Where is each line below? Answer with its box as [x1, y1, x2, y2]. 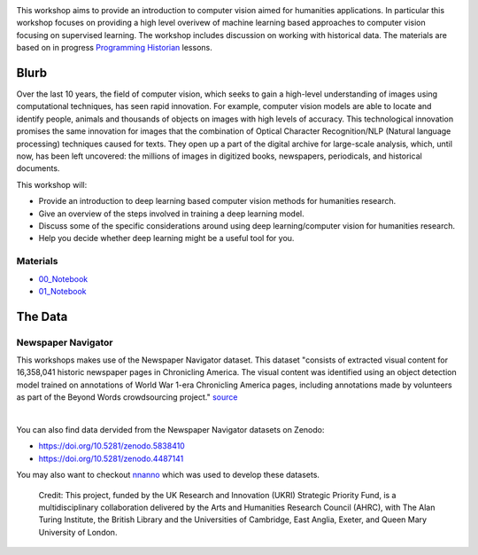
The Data [16, 309, 68, 324]
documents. [16, 163, 60, 174]
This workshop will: [16, 179, 88, 190]
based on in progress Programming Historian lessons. [16, 43, 212, 53]
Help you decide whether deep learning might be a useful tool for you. [38, 233, 295, 244]
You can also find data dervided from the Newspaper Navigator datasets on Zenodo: [16, 425, 325, 435]
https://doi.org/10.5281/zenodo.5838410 [38, 441, 185, 451]
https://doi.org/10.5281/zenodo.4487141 [38, 453, 184, 464]
